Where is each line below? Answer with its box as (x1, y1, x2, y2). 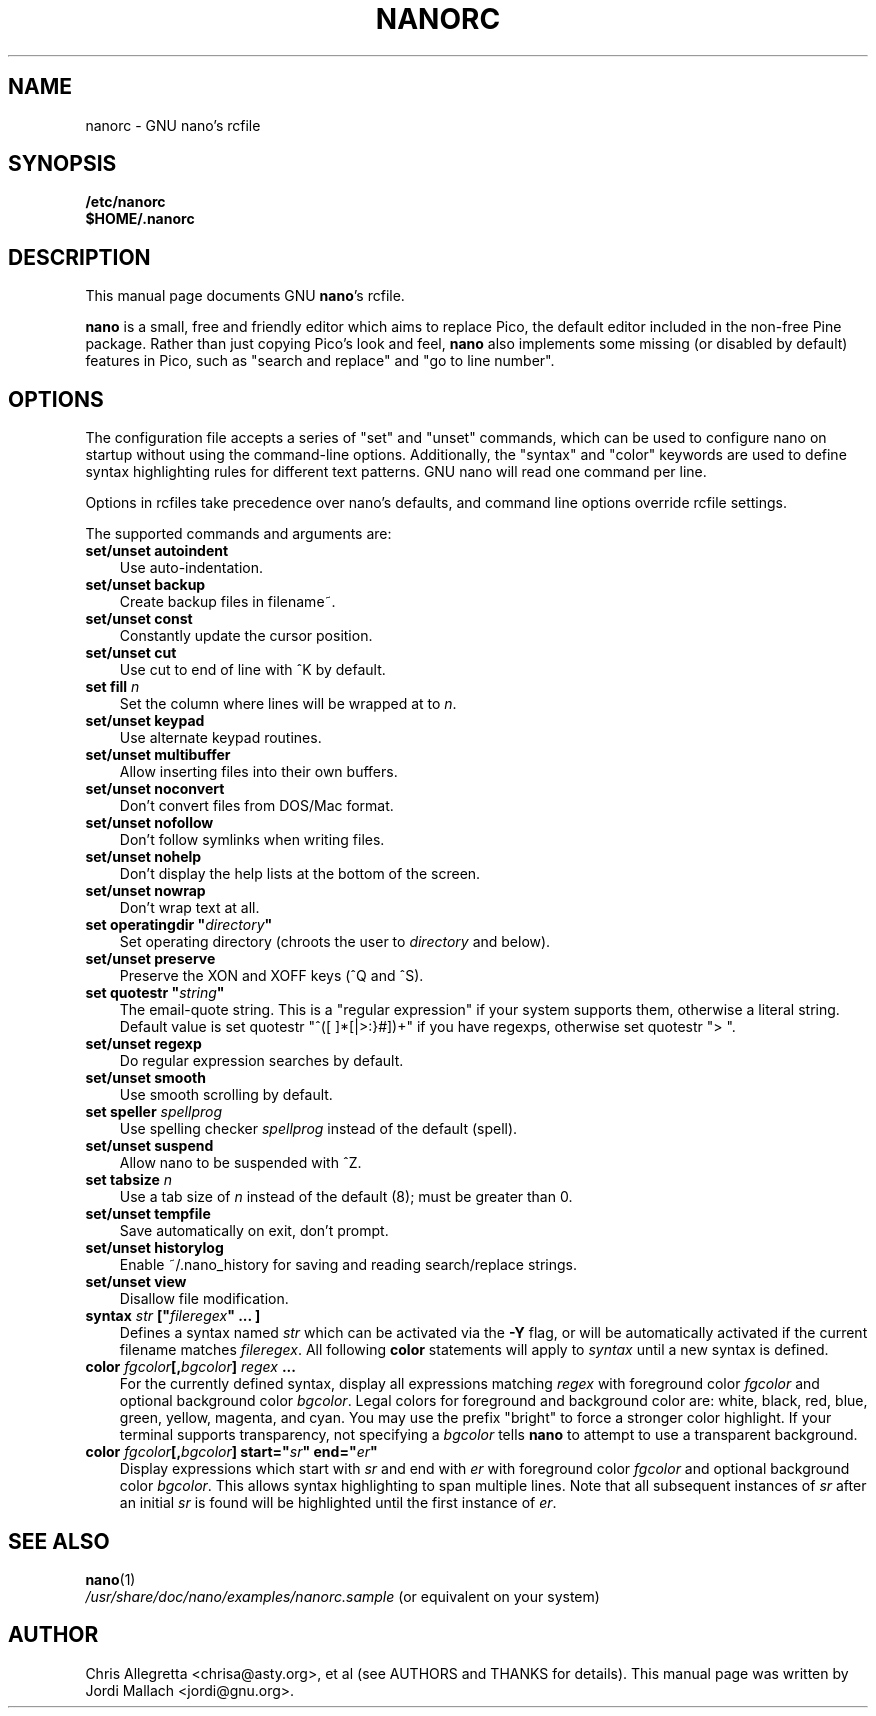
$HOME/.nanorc (85, 210, 195, 228)
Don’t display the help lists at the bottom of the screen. (119, 865, 481, 883)
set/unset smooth (85, 1069, 206, 1087)
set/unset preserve (85, 950, 216, 968)
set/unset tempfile (85, 1205, 211, 1223)
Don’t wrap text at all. (119, 899, 260, 917)
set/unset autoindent (85, 542, 229, 560)
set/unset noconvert (85, 780, 225, 798)
